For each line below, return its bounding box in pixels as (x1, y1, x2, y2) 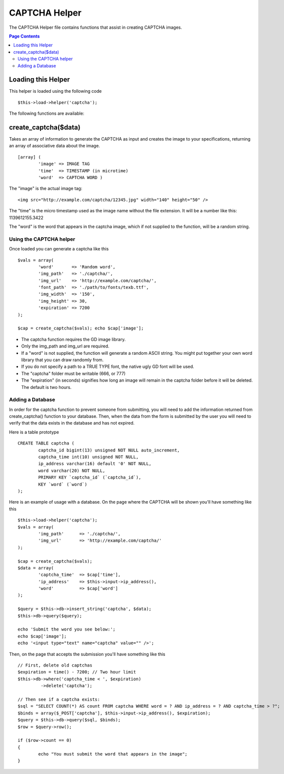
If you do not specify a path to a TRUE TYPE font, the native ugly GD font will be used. (21, 364, 195, 369)
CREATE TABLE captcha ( (18, 441, 75, 446)
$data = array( (18, 565, 54, 570)
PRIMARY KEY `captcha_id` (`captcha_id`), (38, 475, 142, 480)
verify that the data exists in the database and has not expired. (9, 420, 135, 426)
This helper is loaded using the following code (9, 88, 102, 94)
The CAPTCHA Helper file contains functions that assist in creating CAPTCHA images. (9, 24, 183, 30)
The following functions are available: (9, 110, 84, 117)
